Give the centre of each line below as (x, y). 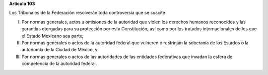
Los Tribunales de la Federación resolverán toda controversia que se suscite (87, 13)
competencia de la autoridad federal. (59, 64)
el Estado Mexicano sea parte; (53, 36)
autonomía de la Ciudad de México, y (60, 50)
